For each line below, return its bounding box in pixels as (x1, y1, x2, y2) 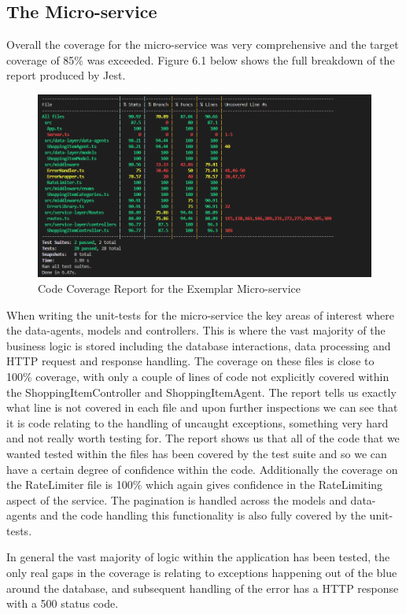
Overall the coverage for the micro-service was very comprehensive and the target (6, 36, 399, 53)
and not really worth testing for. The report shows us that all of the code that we (6, 430, 400, 446)
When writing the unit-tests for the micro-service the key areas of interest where (6, 306, 394, 323)
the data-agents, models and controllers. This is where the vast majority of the (6, 322, 386, 338)
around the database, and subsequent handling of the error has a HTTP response (6, 579, 399, 596)
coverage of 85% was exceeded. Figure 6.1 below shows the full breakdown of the (6, 51, 395, 68)
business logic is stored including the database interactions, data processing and (6, 337, 391, 353)
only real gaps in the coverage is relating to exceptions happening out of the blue (6, 564, 397, 581)
